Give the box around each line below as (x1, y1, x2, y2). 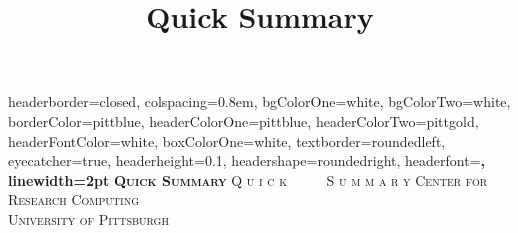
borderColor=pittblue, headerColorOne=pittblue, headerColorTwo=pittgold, (8, 110, 479, 131)
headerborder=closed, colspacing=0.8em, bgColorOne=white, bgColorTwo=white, (8, 91, 511, 112)
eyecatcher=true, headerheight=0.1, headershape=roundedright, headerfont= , (8, 150, 485, 171)
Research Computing (8, 189, 139, 210)
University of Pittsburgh (8, 208, 169, 229)
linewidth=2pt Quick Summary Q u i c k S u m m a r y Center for (8, 169, 488, 190)
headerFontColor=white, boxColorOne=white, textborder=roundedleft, (8, 130, 446, 151)
